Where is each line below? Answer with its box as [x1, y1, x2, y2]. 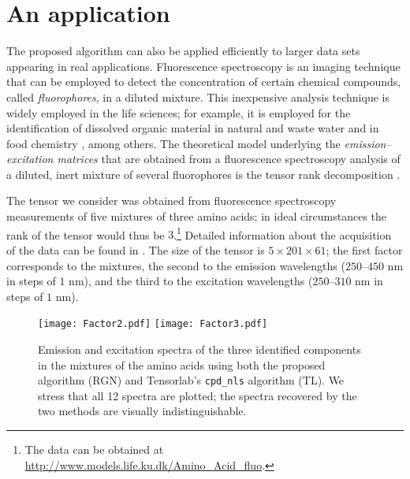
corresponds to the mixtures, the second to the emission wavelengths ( [6, 257, 345, 273]
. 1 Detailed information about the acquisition [173, 224, 392, 243]
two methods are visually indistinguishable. [38, 403, 247, 419]
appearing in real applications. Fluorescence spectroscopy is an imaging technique [6, 58, 401, 74]
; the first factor [326, 241, 403, 258]
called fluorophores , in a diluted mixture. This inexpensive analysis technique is [6, 88, 389, 105]
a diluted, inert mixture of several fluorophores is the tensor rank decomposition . [6, 165, 401, 182]
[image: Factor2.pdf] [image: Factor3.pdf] [38, 318, 268, 330]
